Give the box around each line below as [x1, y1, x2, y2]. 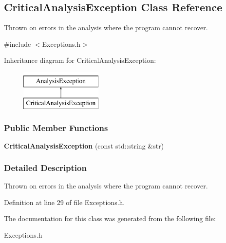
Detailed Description [4, 161, 87, 173]
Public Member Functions [4, 122, 108, 134]
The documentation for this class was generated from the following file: [4, 213, 216, 224]
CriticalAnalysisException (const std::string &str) [4, 141, 164, 151]
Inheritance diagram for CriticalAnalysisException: [4, 55, 156, 65]
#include [4, 38, 31, 49]
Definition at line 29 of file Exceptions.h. [4, 197, 125, 207]
